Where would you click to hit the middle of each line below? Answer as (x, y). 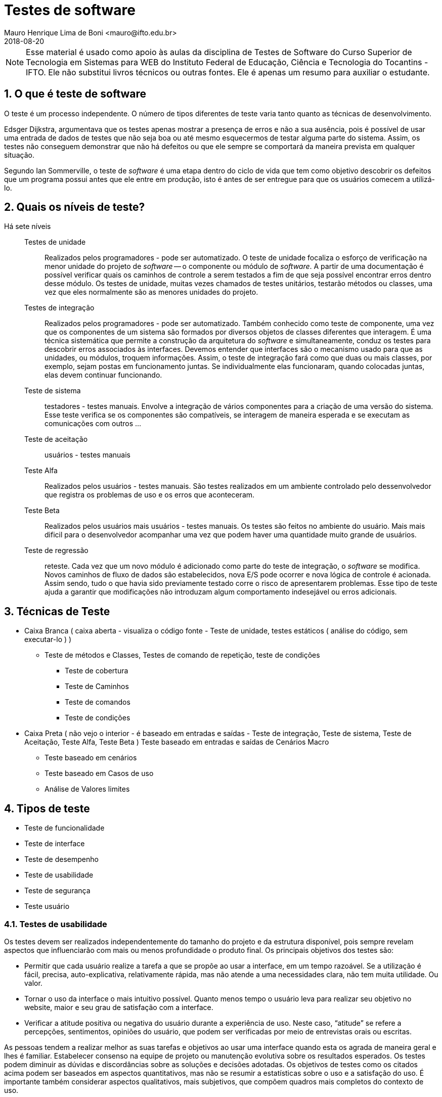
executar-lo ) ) (48, 639)
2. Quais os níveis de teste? (75, 207)
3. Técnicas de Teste (57, 611)
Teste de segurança (57, 891)
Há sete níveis (28, 226)
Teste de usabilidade (59, 875)
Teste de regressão (56, 551)
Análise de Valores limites (87, 789)
